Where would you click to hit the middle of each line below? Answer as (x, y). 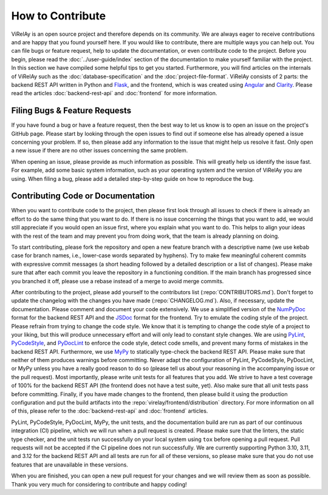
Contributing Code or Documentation (83, 196)
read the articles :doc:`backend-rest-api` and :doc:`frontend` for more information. (114, 93)
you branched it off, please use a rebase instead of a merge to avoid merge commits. (118, 281)
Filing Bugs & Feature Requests (71, 111)
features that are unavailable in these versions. (70, 465)
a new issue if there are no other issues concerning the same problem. (100, 150)
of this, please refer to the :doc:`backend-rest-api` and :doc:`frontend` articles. (110, 411)
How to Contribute (59, 16)
